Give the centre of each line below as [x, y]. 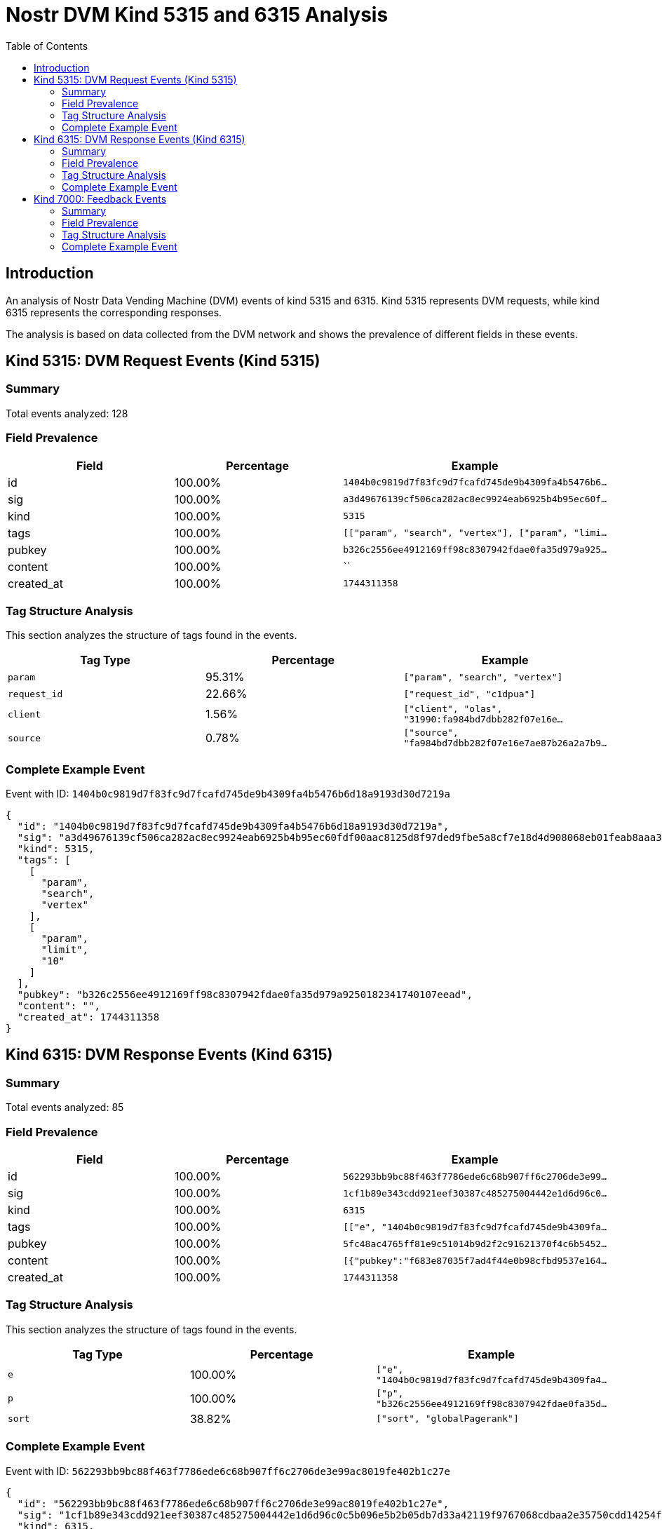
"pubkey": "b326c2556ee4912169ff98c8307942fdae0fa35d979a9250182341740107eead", [245, 995]
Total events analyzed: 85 [65, 1107]
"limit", [65, 950]
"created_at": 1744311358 [88, 1017]
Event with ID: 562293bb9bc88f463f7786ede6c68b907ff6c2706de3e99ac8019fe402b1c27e [228, 1471]
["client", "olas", [453, 709]
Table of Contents [47, 46]
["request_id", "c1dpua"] [470, 694]
